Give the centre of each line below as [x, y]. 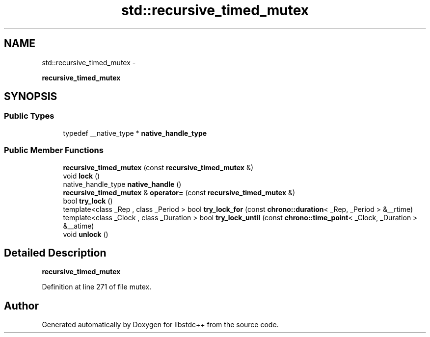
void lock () [81, 176]
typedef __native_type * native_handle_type [135, 133]
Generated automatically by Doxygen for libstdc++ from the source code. [160, 325]
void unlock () [86, 234]
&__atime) [79, 226]
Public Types [29, 116]
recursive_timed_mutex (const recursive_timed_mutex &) [158, 167]
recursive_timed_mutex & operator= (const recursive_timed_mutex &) [179, 192]
